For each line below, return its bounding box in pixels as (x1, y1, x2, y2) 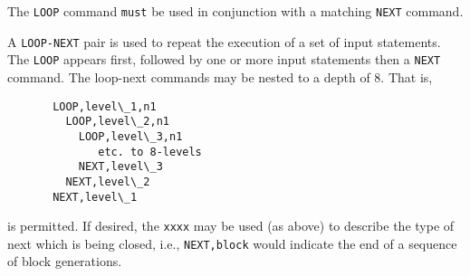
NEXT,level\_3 (78, 160, 163, 174)
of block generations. (7, 252, 122, 271)
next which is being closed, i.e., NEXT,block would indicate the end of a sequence (7, 233, 457, 252)
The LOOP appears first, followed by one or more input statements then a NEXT (7, 50, 441, 69)
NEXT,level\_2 (65, 175, 150, 188)
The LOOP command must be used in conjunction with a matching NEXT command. (7, 2, 464, 20)
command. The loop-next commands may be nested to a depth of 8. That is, (7, 67, 433, 86)
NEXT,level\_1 (53, 190, 138, 204)
